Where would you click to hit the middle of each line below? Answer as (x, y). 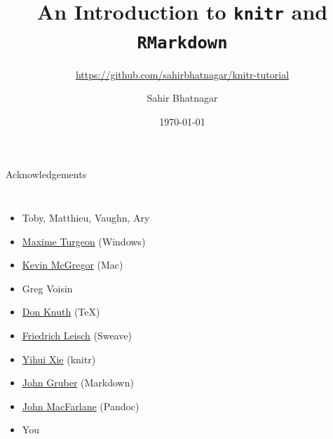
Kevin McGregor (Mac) (73, 265)
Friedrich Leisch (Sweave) (77, 335)
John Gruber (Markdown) (78, 383)
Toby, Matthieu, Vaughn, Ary (86, 217)
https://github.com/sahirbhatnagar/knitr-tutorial (182, 74)
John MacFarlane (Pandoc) (81, 406)
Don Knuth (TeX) (61, 312)
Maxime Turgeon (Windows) (84, 241)
